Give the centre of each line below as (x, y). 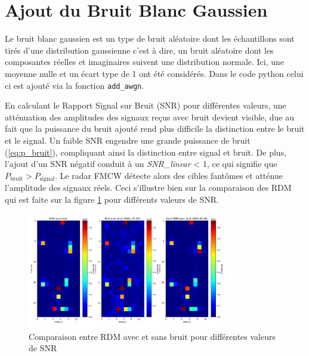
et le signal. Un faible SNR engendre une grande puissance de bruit (128, 140)
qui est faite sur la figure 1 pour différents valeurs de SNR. (112, 199)
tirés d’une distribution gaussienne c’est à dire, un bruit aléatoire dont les (139, 50)
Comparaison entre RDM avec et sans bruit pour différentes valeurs (152, 336)
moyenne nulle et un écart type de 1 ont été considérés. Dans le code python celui (154, 73)
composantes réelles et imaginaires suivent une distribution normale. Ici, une (145, 62)
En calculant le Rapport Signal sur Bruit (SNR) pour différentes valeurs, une (146, 105)
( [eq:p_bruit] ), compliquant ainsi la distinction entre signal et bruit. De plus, (146, 152)
